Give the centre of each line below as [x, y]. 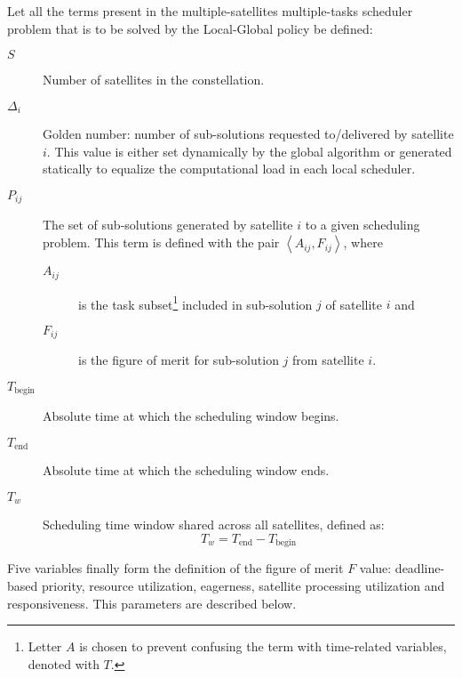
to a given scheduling [362, 225]
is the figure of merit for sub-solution [179, 360]
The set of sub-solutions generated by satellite [168, 225]
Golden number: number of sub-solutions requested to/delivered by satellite [248, 134]
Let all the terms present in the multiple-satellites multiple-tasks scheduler [210, 11]
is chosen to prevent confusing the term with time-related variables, [263, 646]
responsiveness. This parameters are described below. [152, 603]
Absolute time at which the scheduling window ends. [186, 470]
